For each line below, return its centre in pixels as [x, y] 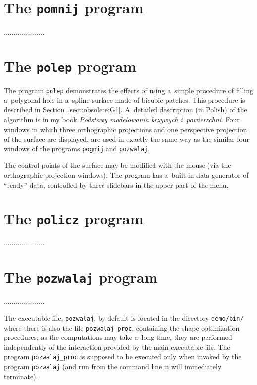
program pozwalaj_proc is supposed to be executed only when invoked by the [123, 357]
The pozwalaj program [81, 277]
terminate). [21, 376]
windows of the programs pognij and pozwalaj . [77, 148]
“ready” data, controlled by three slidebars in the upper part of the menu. [116, 184]
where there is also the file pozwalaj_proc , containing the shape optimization [122, 327]
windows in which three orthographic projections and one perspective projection [126, 129]
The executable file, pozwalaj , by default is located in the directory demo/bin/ [124, 317]
